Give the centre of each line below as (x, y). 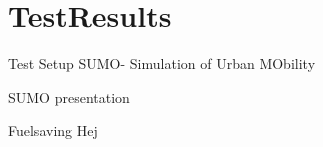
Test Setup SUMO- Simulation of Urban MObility (162, 63)
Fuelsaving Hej (53, 130)
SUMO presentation (69, 96)
